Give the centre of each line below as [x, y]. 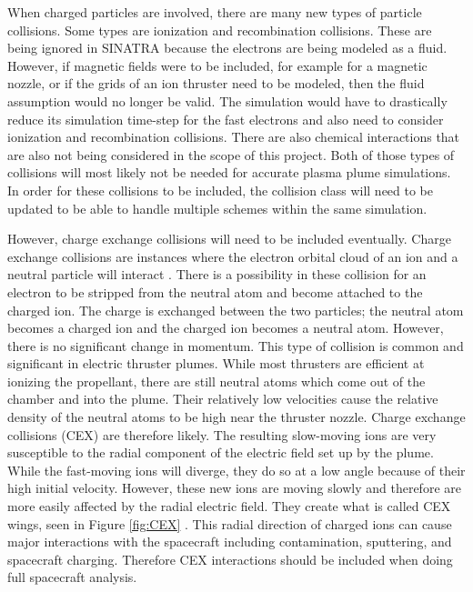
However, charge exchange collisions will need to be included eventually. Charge [229, 239]
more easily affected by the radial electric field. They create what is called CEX [229, 506]
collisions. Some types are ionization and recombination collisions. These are [220, 30]
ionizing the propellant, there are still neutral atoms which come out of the [216, 381]
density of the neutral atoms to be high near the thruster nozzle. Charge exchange [236, 417]
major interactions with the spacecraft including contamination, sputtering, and [230, 542]
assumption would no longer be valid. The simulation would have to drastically [227, 100]
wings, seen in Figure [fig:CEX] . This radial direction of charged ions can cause [230, 523]
